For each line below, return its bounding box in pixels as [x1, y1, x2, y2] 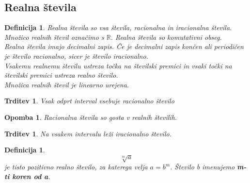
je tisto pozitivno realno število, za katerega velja [4, 162, 148, 172]
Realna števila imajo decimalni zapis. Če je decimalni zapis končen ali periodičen [4, 41, 244, 51]
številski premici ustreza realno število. [4, 70, 118, 80]
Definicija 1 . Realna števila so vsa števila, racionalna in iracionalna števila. [4, 22, 232, 33]
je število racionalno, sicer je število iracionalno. [4, 50, 148, 61]
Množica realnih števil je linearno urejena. [4, 79, 129, 89]
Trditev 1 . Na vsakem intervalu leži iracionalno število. [4, 128, 172, 138]
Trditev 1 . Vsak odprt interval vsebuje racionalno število [4, 96, 174, 106]
